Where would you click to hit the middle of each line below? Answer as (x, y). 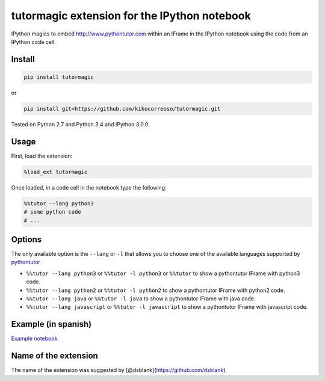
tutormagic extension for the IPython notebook (131, 16)
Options (26, 239)
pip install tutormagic (59, 77)
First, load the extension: (42, 156)
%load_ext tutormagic (56, 172)
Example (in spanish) (51, 324)
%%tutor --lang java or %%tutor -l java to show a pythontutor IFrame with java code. (141, 299)
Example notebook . (35, 339)
